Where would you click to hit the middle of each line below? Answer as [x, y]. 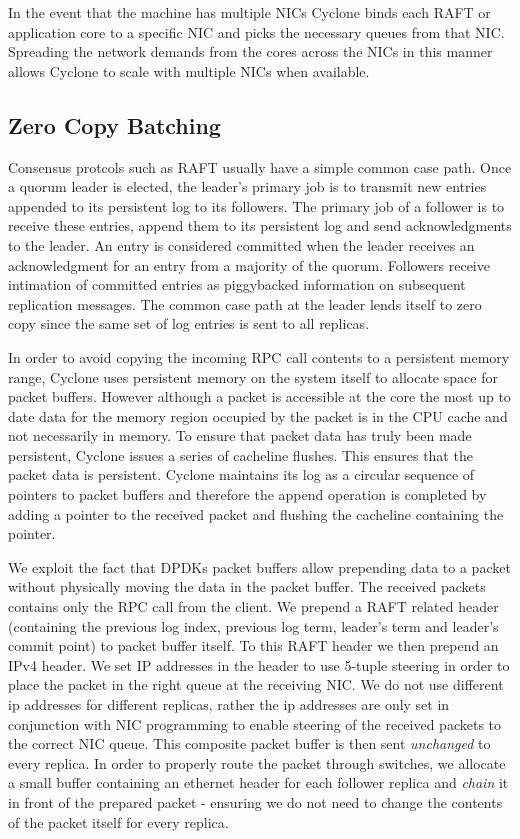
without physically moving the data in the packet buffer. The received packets [247, 586]
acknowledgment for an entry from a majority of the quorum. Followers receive [249, 264]
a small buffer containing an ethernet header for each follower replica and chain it [258, 782]
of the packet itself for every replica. [118, 821]
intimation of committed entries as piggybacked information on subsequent [237, 284]
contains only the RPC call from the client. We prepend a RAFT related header [253, 606]
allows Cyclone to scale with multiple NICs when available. [189, 70]
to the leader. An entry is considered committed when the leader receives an [241, 244]
